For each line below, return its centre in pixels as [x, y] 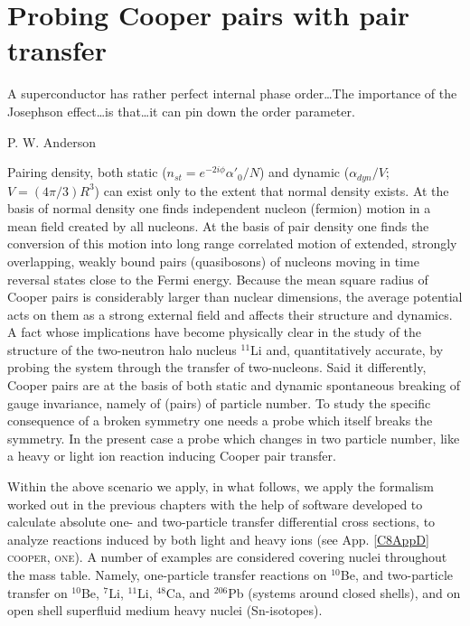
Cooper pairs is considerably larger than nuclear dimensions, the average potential [235, 297]
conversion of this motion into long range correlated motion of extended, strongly [232, 243]
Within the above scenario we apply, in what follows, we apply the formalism [221, 486]
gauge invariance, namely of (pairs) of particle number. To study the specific [219, 402]
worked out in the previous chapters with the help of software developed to [215, 504]
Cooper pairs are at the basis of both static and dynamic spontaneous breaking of [234, 385]
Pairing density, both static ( [87, 172]
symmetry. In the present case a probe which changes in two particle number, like [234, 438]
